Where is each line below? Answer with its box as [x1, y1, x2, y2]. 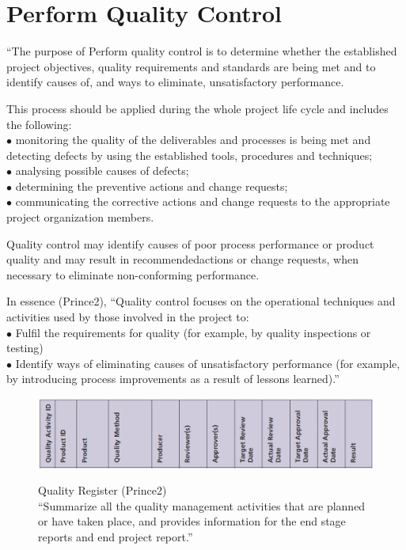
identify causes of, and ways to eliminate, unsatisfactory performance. [6, 74, 344, 90]
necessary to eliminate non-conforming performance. [6, 266, 260, 283]
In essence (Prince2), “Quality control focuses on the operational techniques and [6, 293, 396, 309]
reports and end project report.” [38, 528, 193, 544]
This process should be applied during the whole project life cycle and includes [6, 100, 389, 116]
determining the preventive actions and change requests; [15, 177, 288, 194]
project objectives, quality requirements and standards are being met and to [6, 58, 376, 74]
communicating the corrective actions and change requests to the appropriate [15, 193, 390, 210]
